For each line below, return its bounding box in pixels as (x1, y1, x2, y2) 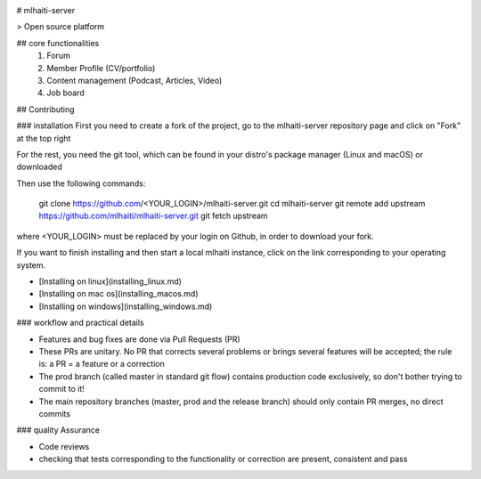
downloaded (16, 161, 62, 173)
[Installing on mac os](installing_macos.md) (38, 288, 199, 299)
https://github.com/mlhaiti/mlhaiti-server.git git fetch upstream (38, 210, 268, 222)
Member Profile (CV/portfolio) (46, 62, 156, 73)
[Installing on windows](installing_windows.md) (38, 301, 213, 312)
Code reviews (38, 441, 90, 451)
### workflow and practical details (16, 317, 144, 329)
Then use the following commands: (16, 178, 146, 189)
